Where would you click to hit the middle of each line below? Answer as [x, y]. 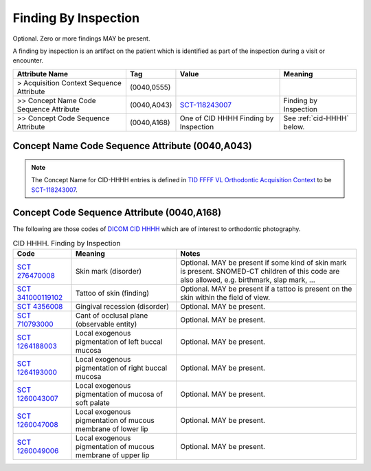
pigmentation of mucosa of [119, 394]
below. [294, 127]
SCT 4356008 [40, 307]
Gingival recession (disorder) [123, 307]
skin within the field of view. [225, 298]
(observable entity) [106, 325]
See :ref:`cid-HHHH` [316, 118]
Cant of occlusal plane [112, 316]
